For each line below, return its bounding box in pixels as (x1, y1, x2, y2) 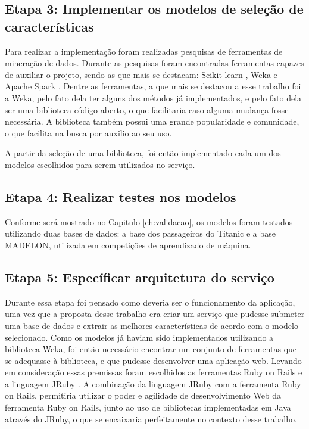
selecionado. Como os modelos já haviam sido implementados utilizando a (5, 331, 274, 343)
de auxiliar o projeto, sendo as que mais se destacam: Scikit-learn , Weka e (5, 68, 277, 80)
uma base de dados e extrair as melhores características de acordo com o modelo (5, 319, 298, 331)
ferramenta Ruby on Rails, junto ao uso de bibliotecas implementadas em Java (5, 401, 291, 414)
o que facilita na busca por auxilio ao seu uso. (5, 126, 172, 139)
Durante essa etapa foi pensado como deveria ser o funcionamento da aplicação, (5, 296, 295, 308)
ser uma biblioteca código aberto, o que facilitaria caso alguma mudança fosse (5, 103, 289, 116)
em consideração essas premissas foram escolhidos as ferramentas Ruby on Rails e (5, 366, 302, 378)
